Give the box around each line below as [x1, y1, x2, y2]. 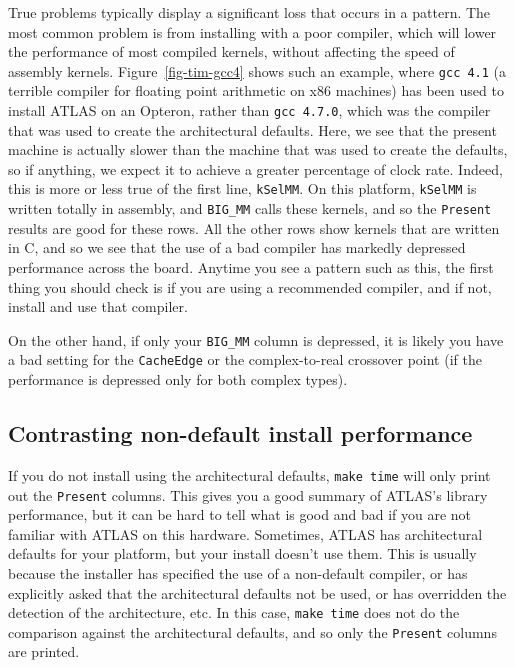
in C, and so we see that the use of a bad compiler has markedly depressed [8, 237, 466, 258]
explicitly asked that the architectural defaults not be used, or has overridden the [8, 582, 507, 603]
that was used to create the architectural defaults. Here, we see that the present [8, 119, 497, 140]
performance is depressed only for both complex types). [8, 369, 348, 390]
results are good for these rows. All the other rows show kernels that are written [8, 217, 500, 238]
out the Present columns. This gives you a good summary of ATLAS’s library [8, 484, 488, 505]
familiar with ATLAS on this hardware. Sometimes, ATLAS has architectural [8, 523, 483, 544]
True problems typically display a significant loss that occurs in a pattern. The [8, 2, 491, 22]
